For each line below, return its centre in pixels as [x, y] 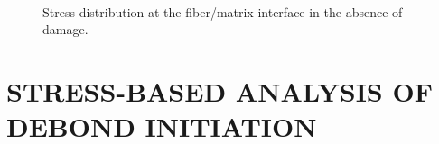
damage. [65, 29]
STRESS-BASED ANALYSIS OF [219, 90]
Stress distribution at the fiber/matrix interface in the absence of [223, 11]
